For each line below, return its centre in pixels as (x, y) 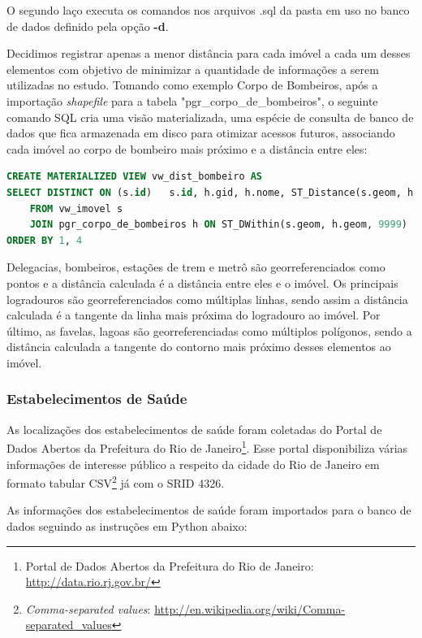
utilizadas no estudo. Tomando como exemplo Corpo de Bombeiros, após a (192, 85)
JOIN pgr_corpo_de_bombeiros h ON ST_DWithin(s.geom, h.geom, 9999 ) (219, 225)
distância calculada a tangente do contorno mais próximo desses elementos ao (199, 347)
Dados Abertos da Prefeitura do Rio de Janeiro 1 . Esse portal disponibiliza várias (207, 447)
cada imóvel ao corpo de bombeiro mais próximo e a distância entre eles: (187, 148)
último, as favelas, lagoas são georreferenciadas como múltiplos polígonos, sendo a (209, 330)
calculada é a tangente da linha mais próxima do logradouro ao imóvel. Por (194, 315)
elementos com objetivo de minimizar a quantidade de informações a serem (193, 69)
